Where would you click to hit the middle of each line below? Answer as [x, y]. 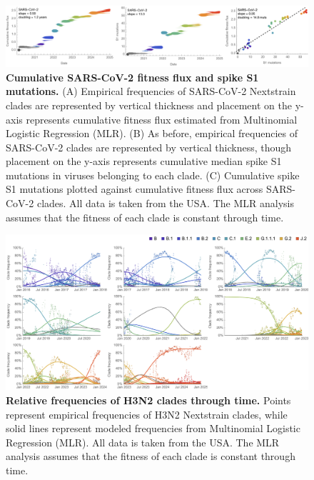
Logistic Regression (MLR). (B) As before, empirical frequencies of [152, 133]
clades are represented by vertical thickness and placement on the [149, 105]
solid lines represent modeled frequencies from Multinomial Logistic [153, 428]
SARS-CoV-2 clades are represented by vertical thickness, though [149, 147]
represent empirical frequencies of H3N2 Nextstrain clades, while [147, 414]
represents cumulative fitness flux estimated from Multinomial [162, 119]
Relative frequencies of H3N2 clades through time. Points [148, 400]
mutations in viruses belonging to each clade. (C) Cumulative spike [153, 175]
